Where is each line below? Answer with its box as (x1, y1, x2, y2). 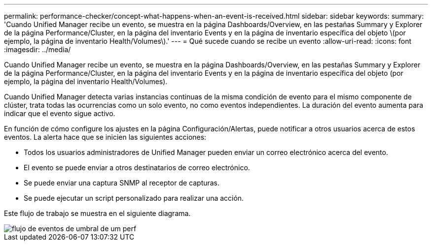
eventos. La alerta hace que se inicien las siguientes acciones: (4, 133, 207, 141)
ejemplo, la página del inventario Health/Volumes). (4, 77, 168, 86)
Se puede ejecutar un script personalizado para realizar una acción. (24, 194, 244, 202)
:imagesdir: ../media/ (4, 45, 71, 54)
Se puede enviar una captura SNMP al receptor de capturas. (24, 179, 220, 187)
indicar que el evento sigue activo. (4, 109, 115, 118)
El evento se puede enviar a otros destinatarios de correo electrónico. (24, 163, 250, 172)
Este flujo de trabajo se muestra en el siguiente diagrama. (4, 209, 191, 217)
